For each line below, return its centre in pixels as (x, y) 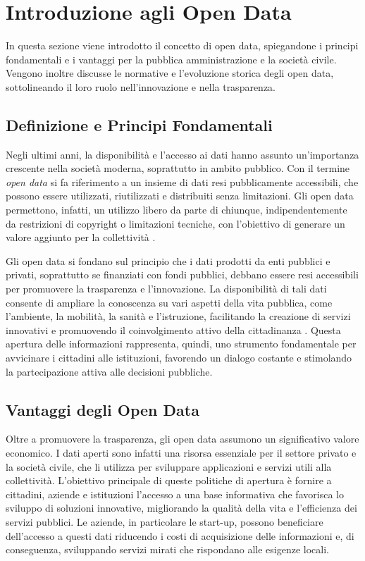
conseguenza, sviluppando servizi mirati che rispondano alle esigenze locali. (168, 549)
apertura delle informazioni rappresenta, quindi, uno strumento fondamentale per (181, 344)
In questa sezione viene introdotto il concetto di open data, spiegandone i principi (182, 45)
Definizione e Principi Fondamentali (139, 124)
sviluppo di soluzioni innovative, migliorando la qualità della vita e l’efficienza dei (181, 508)
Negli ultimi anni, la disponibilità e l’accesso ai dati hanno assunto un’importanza (182, 154)
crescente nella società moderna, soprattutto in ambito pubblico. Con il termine (178, 168)
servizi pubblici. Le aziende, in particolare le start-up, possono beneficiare (165, 521)
